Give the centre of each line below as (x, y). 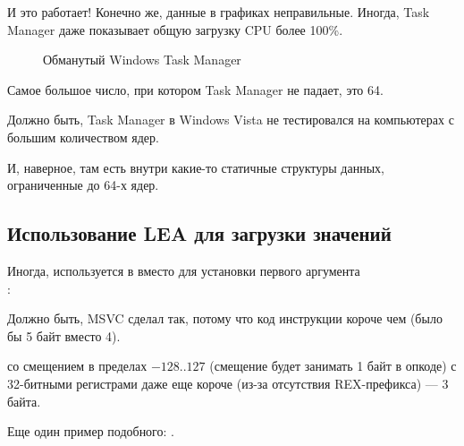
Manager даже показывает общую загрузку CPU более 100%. (175, 29)
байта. (24, 401)
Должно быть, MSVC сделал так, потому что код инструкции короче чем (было (225, 318)
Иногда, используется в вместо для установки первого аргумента (184, 270)
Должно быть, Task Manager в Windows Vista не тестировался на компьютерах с (231, 120)
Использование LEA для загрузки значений (199, 233)
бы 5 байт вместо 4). (64, 335)
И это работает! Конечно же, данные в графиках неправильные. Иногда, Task (219, 12)
